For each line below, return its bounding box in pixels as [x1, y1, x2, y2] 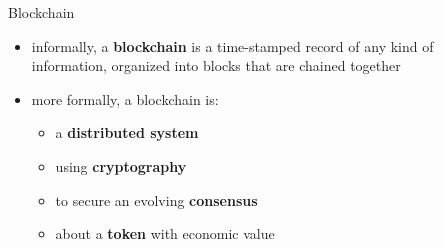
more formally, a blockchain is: [31, 88, 219, 109]
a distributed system [55, 122, 199, 143]
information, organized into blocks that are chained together [31, 55, 401, 76]
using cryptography [55, 155, 187, 176]
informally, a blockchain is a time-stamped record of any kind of [31, 35, 434, 56]
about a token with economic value [55, 223, 275, 244]
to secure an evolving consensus [55, 189, 258, 210]
